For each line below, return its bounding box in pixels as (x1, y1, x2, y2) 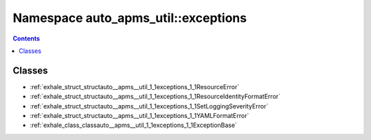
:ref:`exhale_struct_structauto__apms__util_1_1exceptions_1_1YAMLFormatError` (30, 112, 249, 120)
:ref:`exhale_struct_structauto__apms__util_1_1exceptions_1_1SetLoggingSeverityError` (30, 102, 269, 110)
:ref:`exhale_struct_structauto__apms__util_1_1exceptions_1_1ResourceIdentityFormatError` (30, 93, 281, 101)
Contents (12, 34, 41, 43)
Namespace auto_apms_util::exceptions (12, 10, 247, 25)
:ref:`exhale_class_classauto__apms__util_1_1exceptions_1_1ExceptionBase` (30, 121, 237, 130)
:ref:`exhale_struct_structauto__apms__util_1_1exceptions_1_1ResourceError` (30, 82, 240, 91)
